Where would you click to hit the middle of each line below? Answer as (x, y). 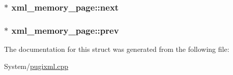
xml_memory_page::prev (65, 30)
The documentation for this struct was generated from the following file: (117, 49)
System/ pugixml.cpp (36, 66)
